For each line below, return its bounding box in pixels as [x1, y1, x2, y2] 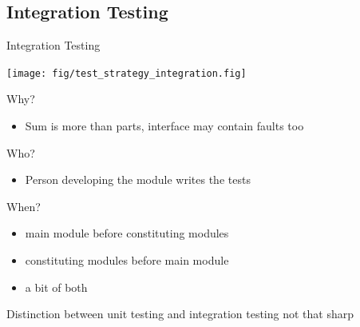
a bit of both [25, 278, 88, 295]
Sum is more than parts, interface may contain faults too [25, 118, 304, 134]
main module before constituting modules [25, 225, 229, 241]
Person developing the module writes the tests [25, 171, 251, 188]
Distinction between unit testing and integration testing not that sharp [6, 305, 354, 322]
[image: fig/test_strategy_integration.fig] [6, 67, 247, 79]
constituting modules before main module [25, 252, 229, 269]
